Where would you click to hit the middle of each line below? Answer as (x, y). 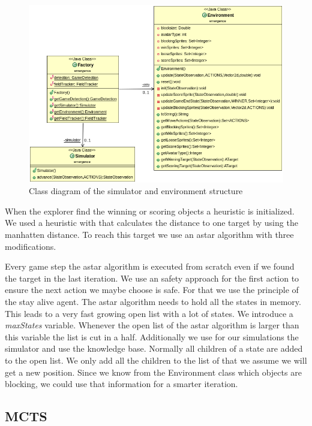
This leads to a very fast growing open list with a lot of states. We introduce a (149, 313)
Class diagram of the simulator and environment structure (136, 191)
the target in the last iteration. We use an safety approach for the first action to (152, 278)
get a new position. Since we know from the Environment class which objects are (153, 372)
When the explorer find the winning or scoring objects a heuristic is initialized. (150, 211)
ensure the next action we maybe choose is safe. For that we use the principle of (152, 290)
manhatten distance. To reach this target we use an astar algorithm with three (149, 235)
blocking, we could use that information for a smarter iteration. (121, 384)
